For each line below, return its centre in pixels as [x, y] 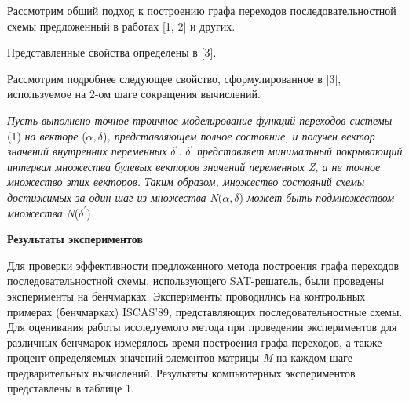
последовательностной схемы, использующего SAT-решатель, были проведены [195, 281]
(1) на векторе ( [47, 135]
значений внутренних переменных [87, 151]
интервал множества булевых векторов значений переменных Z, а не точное [194, 166]
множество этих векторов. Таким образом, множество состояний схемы [186, 182]
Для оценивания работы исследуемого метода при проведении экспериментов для [202, 327]
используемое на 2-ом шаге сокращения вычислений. [134, 94]
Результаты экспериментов [75, 239]
